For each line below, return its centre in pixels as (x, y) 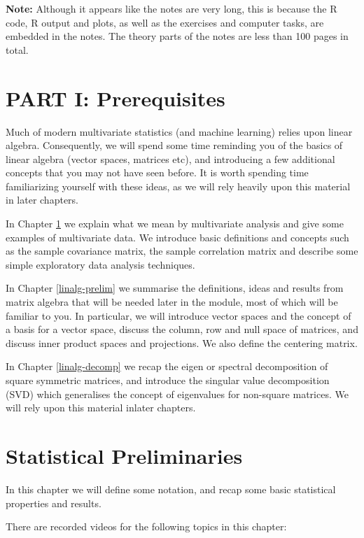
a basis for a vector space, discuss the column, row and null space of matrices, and (182, 329)
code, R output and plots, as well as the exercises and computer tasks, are (165, 22)
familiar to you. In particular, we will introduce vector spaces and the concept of (178, 315)
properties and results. (54, 503)
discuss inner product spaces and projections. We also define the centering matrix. (182, 342)
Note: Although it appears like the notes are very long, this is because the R (171, 8)
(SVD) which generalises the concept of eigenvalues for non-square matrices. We (177, 394)
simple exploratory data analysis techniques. (100, 264)
